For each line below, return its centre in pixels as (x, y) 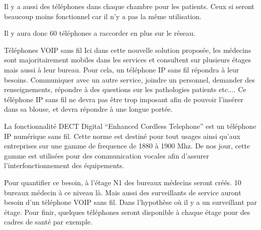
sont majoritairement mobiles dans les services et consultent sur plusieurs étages (127, 60)
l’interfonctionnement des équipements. (64, 165)
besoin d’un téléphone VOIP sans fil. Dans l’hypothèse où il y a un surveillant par (130, 202)
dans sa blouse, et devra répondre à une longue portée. (89, 109)
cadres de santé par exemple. (48, 222)
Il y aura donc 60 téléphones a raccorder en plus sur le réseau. (100, 33)
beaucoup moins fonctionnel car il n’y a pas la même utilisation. (103, 16)
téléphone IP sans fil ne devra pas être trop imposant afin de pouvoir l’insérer (124, 99)
